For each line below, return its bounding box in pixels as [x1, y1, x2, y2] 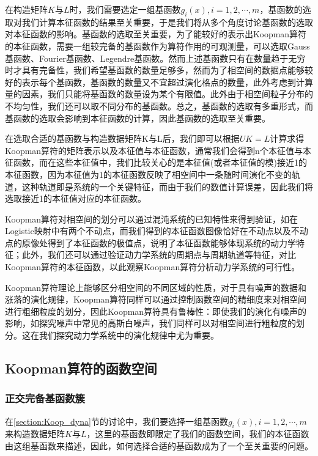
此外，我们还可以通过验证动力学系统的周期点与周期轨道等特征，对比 [21, 248, 296, 261]
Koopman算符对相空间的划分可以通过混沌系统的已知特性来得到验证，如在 [5, 212, 298, 225]
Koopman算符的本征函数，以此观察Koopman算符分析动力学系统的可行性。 [5, 260, 300, 273]
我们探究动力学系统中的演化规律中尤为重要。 [39, 329, 219, 342]
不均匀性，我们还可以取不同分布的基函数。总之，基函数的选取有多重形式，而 [5, 99, 313, 112]
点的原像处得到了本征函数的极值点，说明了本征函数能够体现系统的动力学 [5, 236, 296, 249]
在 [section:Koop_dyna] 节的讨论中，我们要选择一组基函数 [5, 414, 228, 427]
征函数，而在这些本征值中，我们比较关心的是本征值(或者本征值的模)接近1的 [5, 156, 307, 169]
